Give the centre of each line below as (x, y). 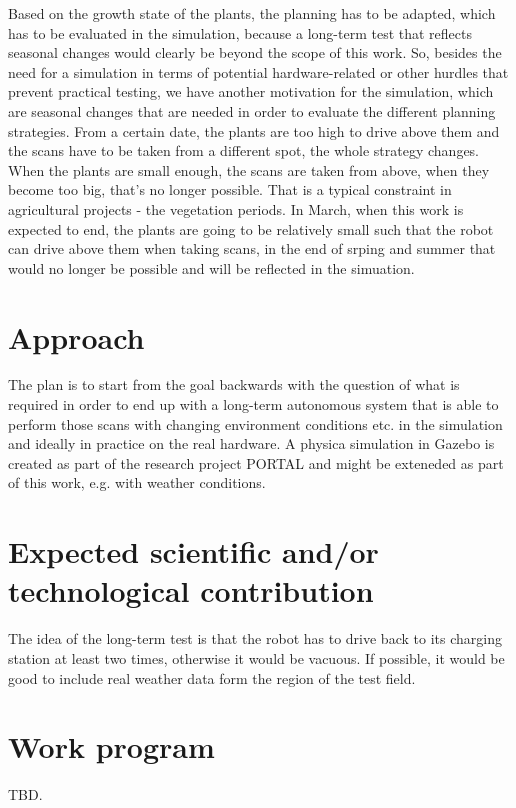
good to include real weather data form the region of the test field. (212, 677)
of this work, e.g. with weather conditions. (137, 482)
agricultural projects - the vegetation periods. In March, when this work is (236, 208)
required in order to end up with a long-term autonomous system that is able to (253, 404)
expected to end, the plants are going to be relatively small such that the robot (251, 228)
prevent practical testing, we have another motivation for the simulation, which (251, 91)
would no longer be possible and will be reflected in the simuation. (211, 267)
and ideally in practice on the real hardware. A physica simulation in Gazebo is (251, 443)
